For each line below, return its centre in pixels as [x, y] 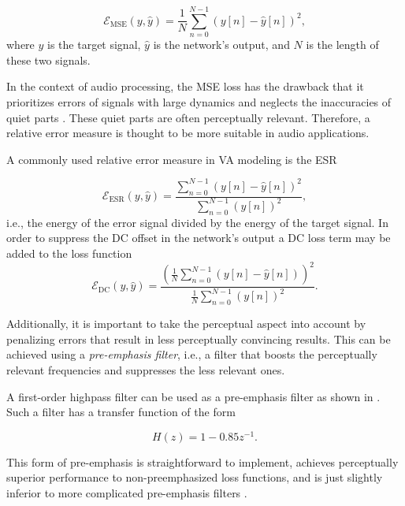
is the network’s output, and [221, 45]
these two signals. [48, 60]
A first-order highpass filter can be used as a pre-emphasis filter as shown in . [193, 396]
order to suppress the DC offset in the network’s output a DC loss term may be [199, 238]
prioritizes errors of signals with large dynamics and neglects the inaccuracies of [199, 101]
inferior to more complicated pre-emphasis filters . [127, 493]
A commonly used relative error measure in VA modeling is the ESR [172, 159]
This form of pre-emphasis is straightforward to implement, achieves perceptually [202, 461]
